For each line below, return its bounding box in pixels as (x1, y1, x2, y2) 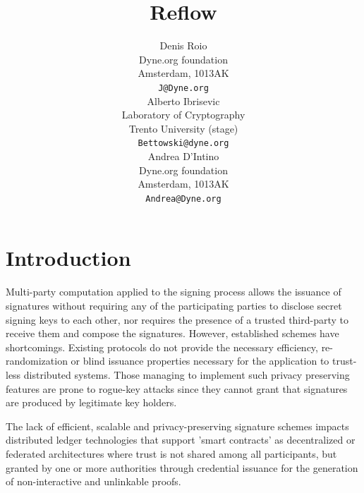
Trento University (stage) (128, 121, 238, 135)
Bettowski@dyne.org (138, 138, 229, 149)
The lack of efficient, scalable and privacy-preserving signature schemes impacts (6, 418, 349, 433)
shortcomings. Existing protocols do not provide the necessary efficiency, (6, 339, 318, 354)
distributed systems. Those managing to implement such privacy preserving (23, 367, 350, 382)
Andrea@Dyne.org (145, 193, 222, 204)
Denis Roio (159, 38, 207, 53)
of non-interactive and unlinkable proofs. (6, 474, 181, 489)
